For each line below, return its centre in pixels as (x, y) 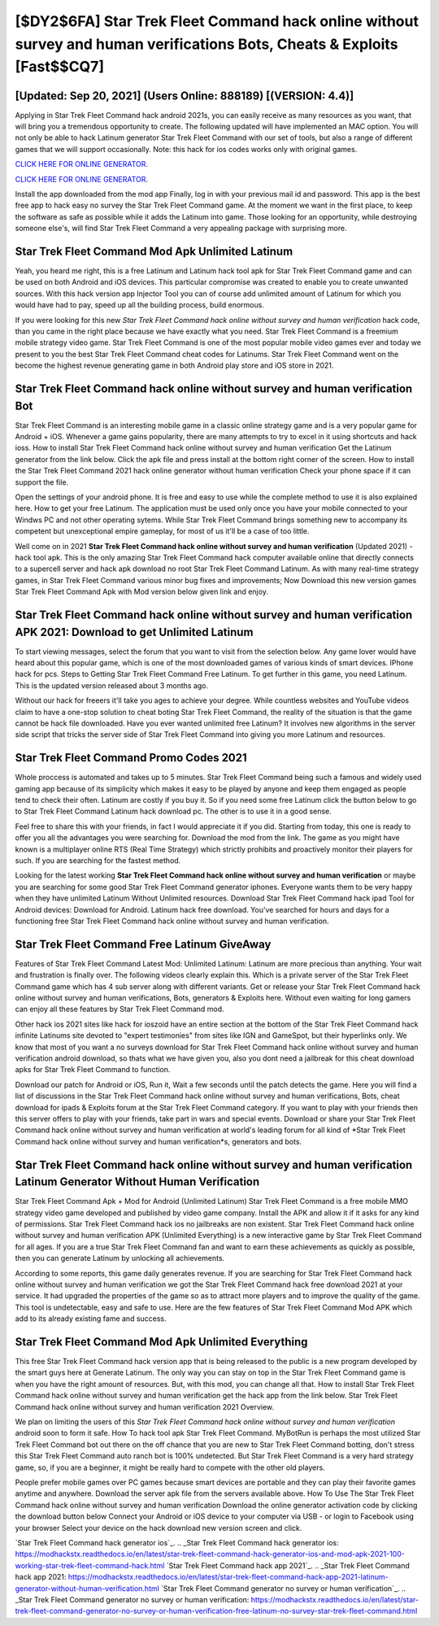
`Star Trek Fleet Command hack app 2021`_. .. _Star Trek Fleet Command (288, 1565)
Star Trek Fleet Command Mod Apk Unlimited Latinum (154, 251)
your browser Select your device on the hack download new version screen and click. (159, 1528)
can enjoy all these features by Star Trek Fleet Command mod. (120, 1009)
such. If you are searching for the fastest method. (98, 861)
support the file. (42, 482)
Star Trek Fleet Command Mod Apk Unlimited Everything (161, 1342)
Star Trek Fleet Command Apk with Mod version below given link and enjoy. (141, 592)
